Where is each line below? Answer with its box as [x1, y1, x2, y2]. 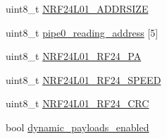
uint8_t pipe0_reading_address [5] [6, 25, 159, 40]
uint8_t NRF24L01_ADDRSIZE [6, 1, 149, 16]
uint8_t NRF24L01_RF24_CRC [6, 96, 149, 111]
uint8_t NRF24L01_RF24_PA [6, 49, 142, 64]
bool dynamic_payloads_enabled [6, 119, 149, 134]
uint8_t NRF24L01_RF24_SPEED [6, 72, 161, 87]
